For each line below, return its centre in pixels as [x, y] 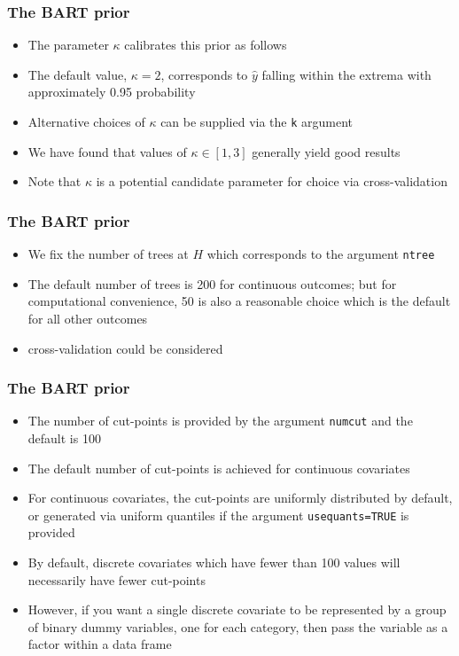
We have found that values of [107, 151]
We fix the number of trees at [108, 254]
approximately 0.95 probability [112, 92]
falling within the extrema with [346, 74]
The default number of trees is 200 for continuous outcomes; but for [212, 283]
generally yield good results [326, 151]
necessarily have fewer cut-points [117, 579]
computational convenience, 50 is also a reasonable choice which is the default [239, 301]
